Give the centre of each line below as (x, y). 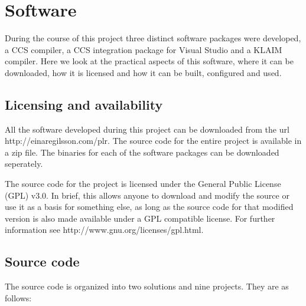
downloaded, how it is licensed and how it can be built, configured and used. (143, 72)
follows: (18, 297)
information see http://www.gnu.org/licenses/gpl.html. (104, 230)
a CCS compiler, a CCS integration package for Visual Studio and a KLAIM (144, 49)
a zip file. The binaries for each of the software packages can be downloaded (142, 152)
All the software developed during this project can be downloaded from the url (147, 129)
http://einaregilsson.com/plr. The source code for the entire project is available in (153, 141)
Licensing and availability (84, 104)
